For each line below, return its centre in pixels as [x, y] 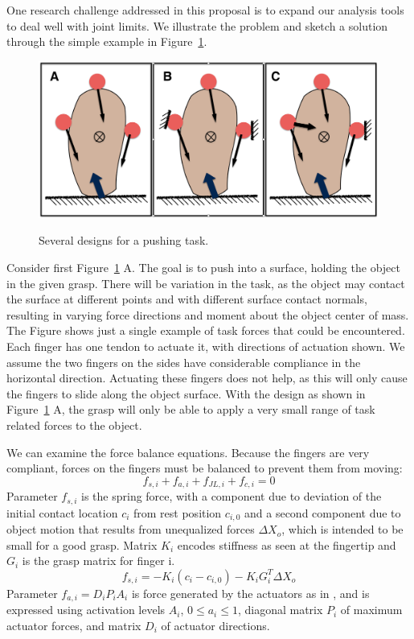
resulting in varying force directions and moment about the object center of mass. [208, 314]
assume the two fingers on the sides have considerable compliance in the [184, 362]
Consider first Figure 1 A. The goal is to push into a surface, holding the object [203, 267]
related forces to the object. [74, 425]
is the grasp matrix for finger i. [98, 561]
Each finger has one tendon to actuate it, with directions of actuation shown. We [206, 346]
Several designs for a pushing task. [124, 240]
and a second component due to [323, 512]
